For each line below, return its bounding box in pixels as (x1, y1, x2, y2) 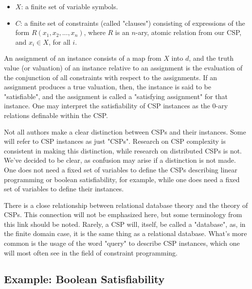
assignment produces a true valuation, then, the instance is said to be (4, 82, 211, 92)
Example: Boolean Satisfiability (4, 271, 165, 286)
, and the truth (189, 53, 234, 63)
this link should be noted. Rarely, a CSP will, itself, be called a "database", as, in (4, 219, 246, 229)
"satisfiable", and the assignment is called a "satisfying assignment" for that (4, 91, 228, 101)
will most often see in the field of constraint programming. (4, 247, 178, 257)
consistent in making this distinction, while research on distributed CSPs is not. (4, 145, 242, 155)
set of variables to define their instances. (4, 184, 124, 194)
